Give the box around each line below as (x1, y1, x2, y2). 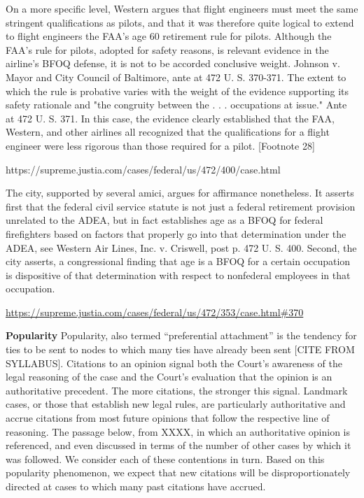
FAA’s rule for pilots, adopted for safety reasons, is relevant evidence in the (6, 42, 329, 57)
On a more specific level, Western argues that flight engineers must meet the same (6, 1, 358, 15)
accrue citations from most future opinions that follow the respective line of (6, 411, 330, 425)
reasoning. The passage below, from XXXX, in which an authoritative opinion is (6, 424, 350, 439)
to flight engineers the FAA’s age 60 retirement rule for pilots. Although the (6, 29, 332, 43)
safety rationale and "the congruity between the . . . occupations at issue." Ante (6, 97, 347, 112)
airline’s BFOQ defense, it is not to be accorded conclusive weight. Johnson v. (6, 56, 340, 71)
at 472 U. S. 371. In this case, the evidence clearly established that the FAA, (6, 111, 335, 125)
